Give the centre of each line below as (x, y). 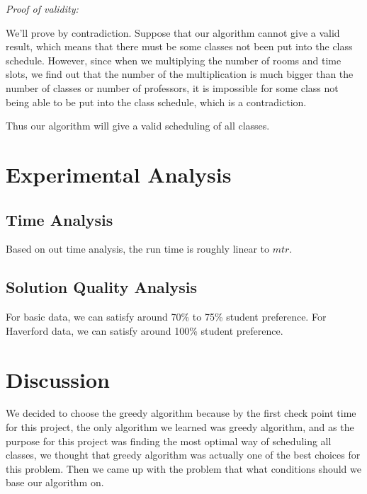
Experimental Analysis (119, 174)
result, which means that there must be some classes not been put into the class (179, 46)
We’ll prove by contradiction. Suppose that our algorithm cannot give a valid (173, 32)
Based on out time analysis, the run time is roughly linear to (138, 249)
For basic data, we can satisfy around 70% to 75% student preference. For (166, 317)
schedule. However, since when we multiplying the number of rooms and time (174, 60)
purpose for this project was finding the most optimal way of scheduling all (169, 441)
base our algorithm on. (55, 482)
